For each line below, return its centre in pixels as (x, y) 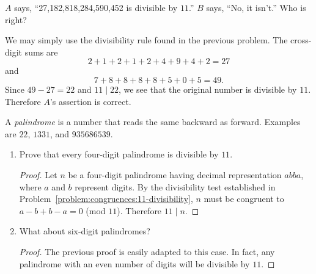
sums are (41, 52)
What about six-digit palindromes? (85, 231)
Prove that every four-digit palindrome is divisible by (119, 154)
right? (16, 19)
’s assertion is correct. (90, 101)
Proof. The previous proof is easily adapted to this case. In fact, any (147, 251)
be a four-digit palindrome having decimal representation (175, 174)
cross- (301, 40)
